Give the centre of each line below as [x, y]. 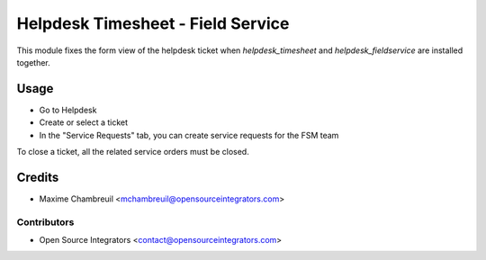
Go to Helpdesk [68, 110]
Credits [38, 177]
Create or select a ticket [84, 122]
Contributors [45, 222]
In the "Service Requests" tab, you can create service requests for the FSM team [189, 135]
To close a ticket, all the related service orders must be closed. [133, 152]
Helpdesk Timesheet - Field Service [153, 23]
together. [34, 62]
